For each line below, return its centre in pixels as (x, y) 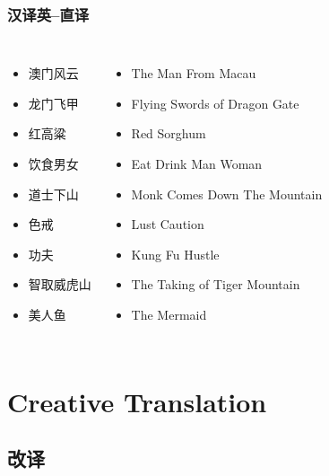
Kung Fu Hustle (175, 254)
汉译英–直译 (48, 14)
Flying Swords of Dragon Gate (215, 103)
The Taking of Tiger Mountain (216, 284)
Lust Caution (168, 224)
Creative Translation (137, 401)
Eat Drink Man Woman (197, 163)
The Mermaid (169, 314)
